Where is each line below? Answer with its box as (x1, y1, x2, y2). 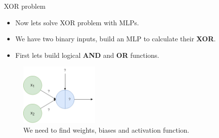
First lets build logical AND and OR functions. (15, 50, 159, 60)
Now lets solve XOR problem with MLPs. (15, 17, 139, 27)
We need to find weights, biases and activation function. (23, 124, 189, 135)
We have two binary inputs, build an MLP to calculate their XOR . (15, 34, 216, 44)
